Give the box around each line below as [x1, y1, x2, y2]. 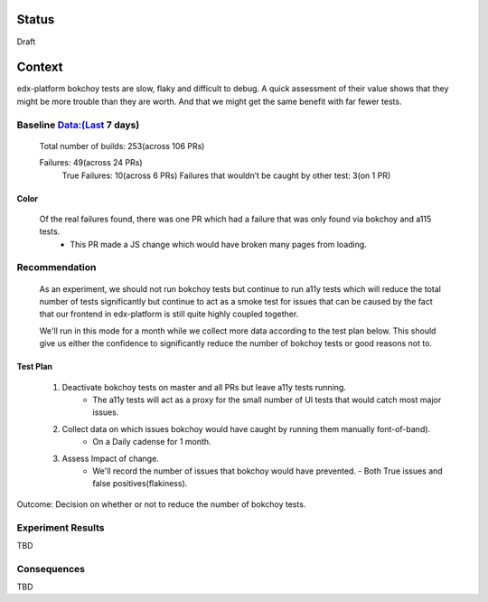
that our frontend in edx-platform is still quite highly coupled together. [39, 308, 299, 320]
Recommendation [16, 261, 97, 274]
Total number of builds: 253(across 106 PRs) [39, 140, 205, 151]
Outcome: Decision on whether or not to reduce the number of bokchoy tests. [16, 498, 306, 510]
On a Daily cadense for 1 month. [92, 437, 211, 447]
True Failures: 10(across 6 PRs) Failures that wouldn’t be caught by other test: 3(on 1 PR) [61, 170, 391, 181]
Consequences [16, 562, 86, 575]
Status [16, 12, 55, 27]
